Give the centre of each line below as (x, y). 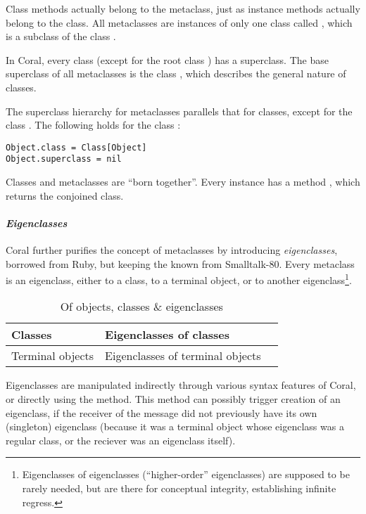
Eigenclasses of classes (168, 335)
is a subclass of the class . (61, 36)
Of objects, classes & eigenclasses (141, 307)
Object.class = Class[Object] (76, 147)
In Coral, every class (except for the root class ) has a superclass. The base (167, 59)
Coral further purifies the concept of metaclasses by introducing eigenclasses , (172, 250)
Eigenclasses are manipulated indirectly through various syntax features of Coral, (181, 385)
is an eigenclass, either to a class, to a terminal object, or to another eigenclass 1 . (179, 279)
